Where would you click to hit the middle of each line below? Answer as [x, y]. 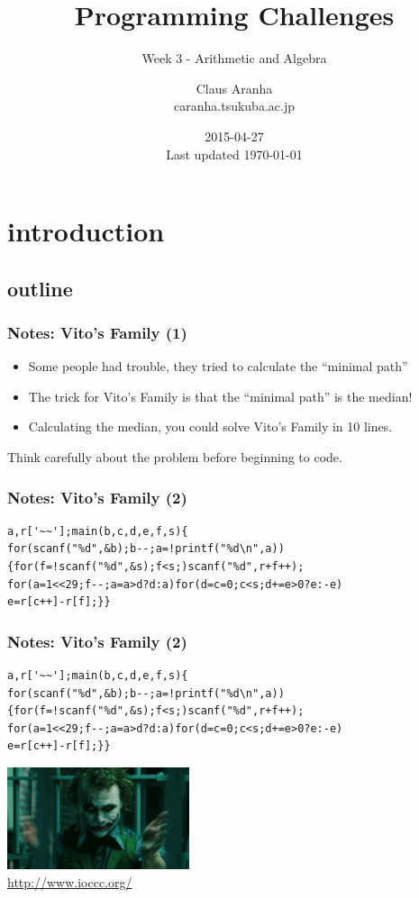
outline [40, 288]
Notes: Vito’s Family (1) [97, 332]
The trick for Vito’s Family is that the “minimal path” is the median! [220, 396]
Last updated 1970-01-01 [234, 154]
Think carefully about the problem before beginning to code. [175, 457]
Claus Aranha [234, 88]
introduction [86, 231]
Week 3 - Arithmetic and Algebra [234, 58]
